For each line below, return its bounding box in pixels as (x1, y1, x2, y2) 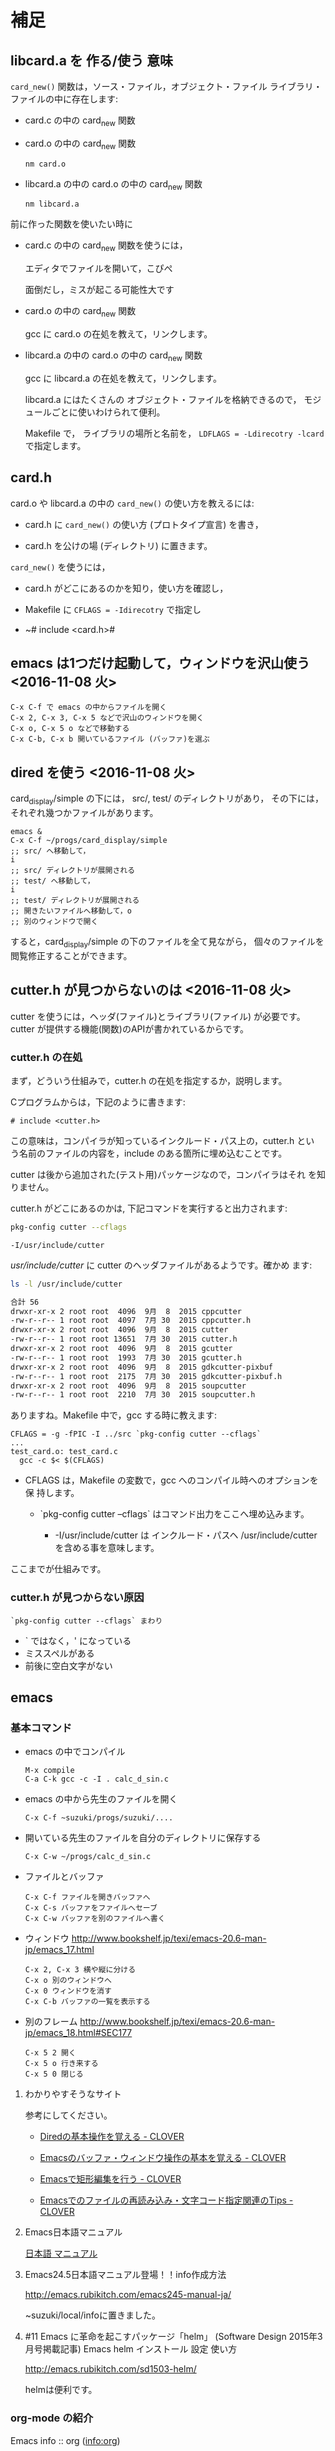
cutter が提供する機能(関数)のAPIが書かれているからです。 (10, 1022, 250, 1035)
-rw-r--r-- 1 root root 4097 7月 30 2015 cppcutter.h (10, 1316, 252, 1326)
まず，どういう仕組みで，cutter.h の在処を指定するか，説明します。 (10, 1074, 288, 1086)
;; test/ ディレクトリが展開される (10, 896, 140, 906)
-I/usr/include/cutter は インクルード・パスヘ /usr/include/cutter (54, 1529, 318, 1541)
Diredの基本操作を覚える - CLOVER (39, 2131, 185, 2143)
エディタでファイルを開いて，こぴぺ (24, 262, 173, 275)
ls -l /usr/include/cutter (10, 1279, 123, 1289)
